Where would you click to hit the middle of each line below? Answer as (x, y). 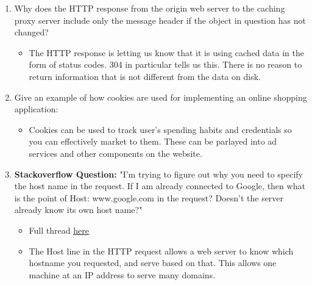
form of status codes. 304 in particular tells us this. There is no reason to (165, 64)
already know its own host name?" (78, 210)
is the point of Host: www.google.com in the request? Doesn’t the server (149, 197)
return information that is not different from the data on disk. (145, 76)
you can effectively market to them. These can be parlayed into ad (153, 141)
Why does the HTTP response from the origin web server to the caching (150, 8)
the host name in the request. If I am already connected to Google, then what (160, 186)
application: (36, 109)
